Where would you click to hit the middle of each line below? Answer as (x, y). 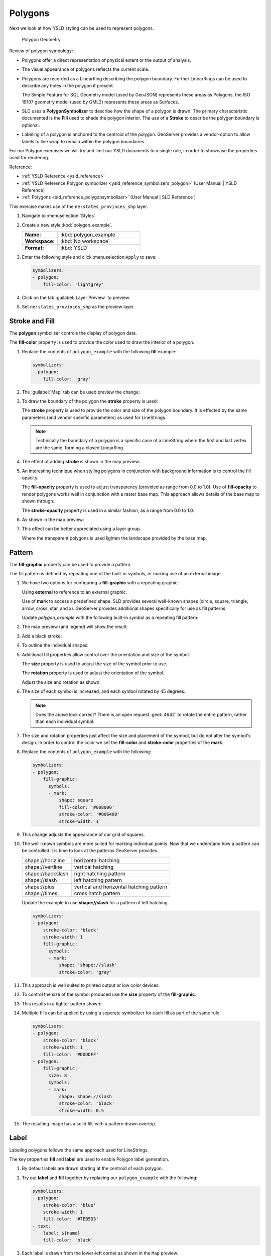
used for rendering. (29, 158)
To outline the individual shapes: (55, 645)
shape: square (76, 800)
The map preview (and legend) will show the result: (75, 627)
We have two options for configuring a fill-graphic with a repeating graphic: (100, 583)
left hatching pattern (98, 880)
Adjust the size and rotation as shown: (61, 682)
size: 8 (58, 1075)
